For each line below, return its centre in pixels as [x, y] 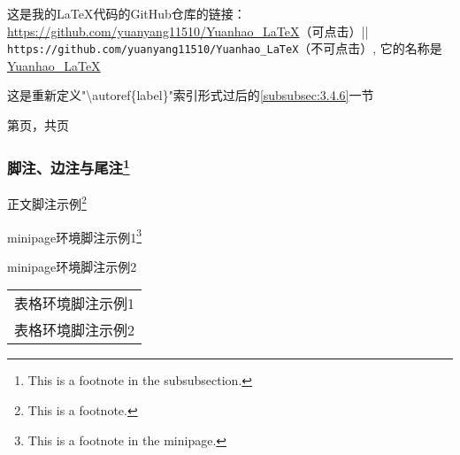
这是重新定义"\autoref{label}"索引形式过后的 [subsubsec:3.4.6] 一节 [191, 95]
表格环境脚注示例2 [75, 330]
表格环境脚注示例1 [75, 304]
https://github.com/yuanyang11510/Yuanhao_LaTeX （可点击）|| [188, 31]
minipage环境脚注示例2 [72, 266]
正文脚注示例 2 [47, 202]
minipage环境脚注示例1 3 [75, 235]
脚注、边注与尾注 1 [69, 166]
